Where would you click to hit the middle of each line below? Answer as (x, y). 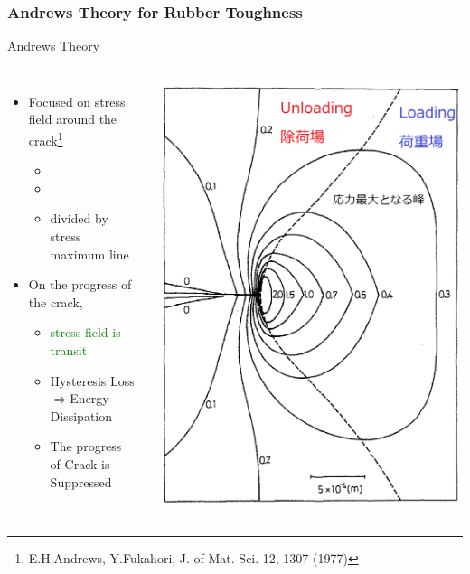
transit (69, 350)
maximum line (89, 254)
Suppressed (81, 481)
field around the (73, 119)
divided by (79, 218)
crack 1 (46, 139)
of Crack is (80, 463)
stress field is (85, 332)
